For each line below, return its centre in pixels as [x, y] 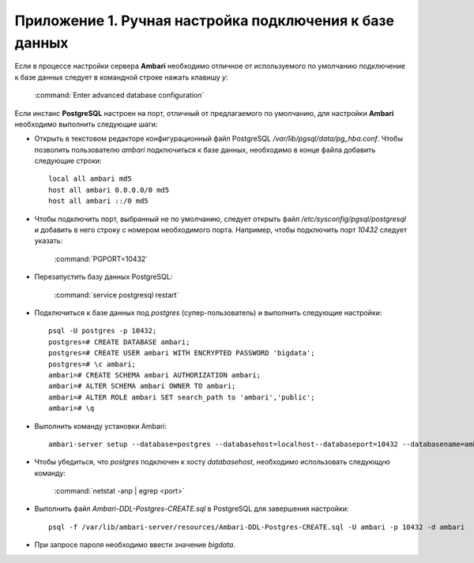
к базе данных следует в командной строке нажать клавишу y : [121, 77]
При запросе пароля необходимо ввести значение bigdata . [135, 545]
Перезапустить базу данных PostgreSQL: [103, 277]
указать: [49, 241]
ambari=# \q [71, 408]
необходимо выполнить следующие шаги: [86, 124]
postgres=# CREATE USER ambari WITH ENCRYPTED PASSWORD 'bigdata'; [182, 353]
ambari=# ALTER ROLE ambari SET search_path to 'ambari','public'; [182, 397]
